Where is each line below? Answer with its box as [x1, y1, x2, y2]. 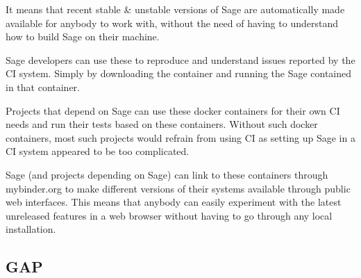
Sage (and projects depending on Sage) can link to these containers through [6, 167, 328, 181]
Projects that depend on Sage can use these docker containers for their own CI [6, 103, 340, 117]
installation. [6, 222, 56, 236]
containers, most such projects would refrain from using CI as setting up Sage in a [6, 130, 355, 145]
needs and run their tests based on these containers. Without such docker [6, 117, 318, 131]
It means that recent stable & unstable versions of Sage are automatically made [6, 2, 345, 16]
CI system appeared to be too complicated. [6, 144, 190, 158]
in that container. [6, 79, 81, 94]
